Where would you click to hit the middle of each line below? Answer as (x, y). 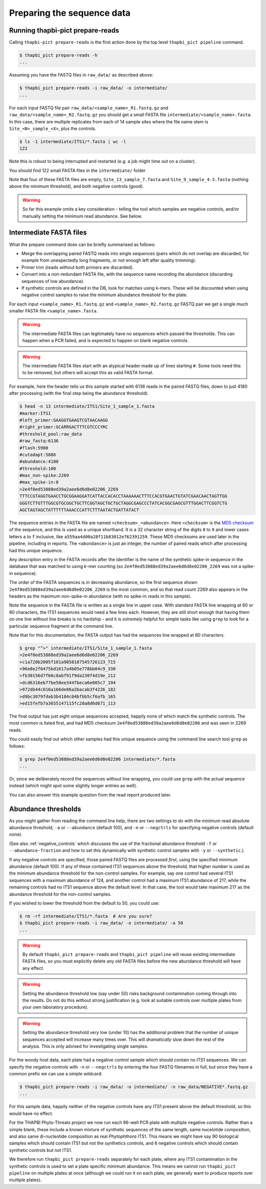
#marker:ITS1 (35, 413)
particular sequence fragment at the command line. (61, 626)
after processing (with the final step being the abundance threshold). (79, 393)
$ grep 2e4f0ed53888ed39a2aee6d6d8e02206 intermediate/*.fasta (98, 759)
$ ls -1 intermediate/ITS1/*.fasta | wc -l (73, 141)
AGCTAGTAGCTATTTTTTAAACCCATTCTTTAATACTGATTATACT (79, 510)
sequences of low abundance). (53, 281)
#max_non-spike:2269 (44, 476)
